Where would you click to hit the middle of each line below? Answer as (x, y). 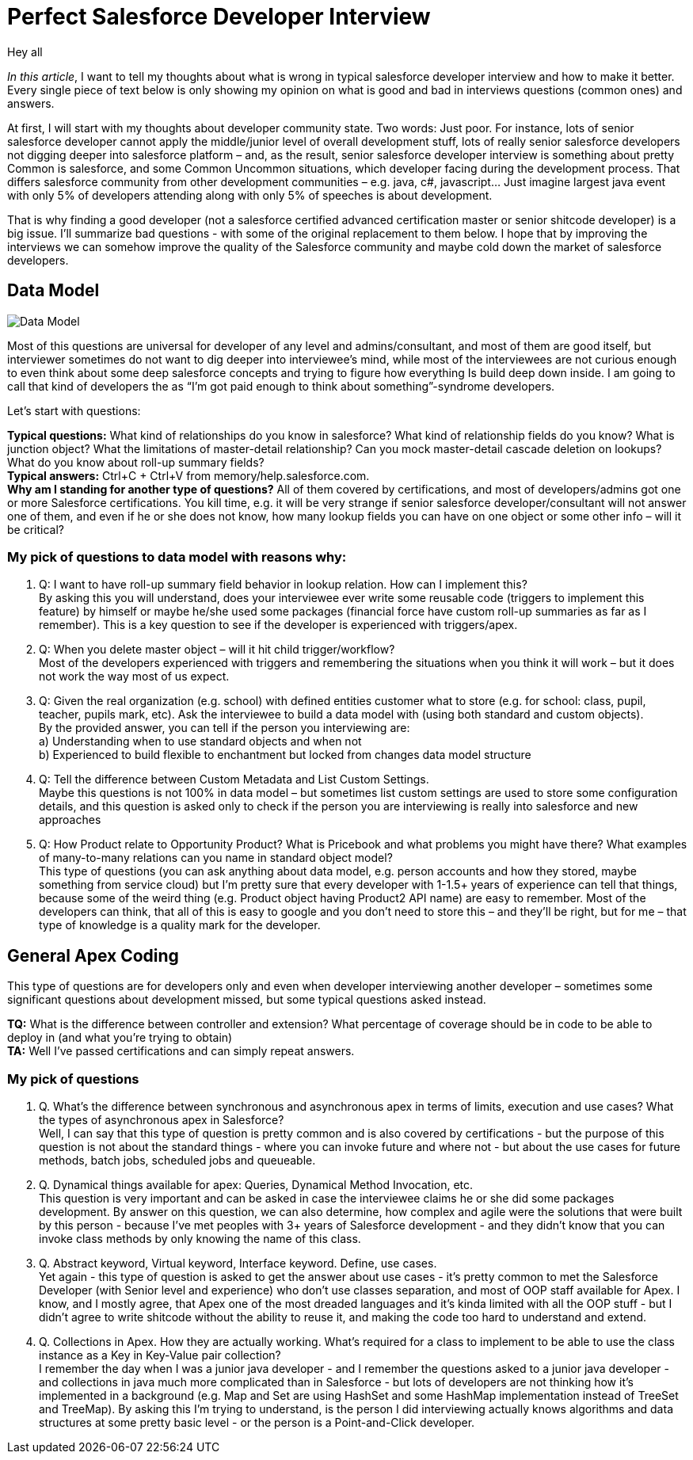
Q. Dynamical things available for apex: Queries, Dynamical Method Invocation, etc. (256, 1184)
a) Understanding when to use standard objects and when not (200, 741)
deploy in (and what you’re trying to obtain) (120, 1038)
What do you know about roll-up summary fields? (136, 462)
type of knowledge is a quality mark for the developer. (180, 925)
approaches (70, 820)
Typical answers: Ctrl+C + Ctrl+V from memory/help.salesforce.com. (188, 475)
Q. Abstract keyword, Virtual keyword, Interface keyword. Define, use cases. (238, 1263)
